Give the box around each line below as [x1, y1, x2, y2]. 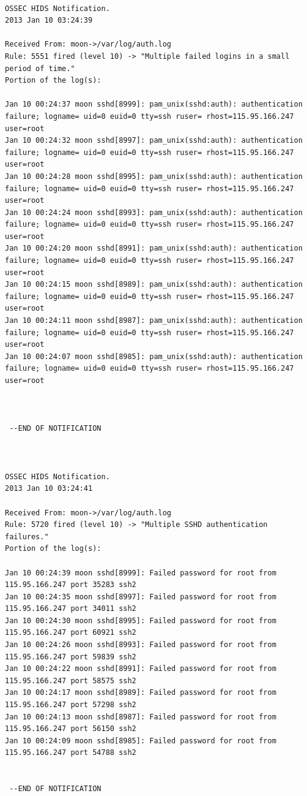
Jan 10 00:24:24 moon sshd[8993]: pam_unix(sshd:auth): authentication [5, 208, 303, 217]
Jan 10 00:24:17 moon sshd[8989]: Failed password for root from [5, 688, 276, 697]
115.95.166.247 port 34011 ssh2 [5, 604, 136, 613]
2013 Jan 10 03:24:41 [5, 484, 93, 493]
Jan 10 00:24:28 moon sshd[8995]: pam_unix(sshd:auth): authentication [5, 172, 303, 181]
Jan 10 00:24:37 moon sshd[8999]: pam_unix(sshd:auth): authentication [5, 100, 303, 109]
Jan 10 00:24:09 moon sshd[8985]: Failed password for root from [5, 736, 276, 745]
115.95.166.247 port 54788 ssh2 [5, 748, 136, 757]
